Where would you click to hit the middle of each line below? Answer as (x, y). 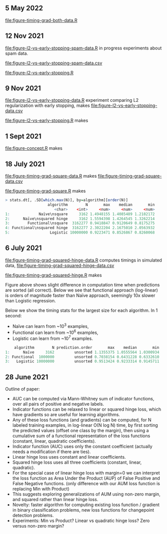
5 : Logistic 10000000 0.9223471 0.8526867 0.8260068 (80, 233)
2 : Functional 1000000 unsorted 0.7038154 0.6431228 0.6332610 (82, 357)
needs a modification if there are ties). (52, 452)
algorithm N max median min (101, 205)
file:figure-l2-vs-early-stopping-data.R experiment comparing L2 (72, 100)
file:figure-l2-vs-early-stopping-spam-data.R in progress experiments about (83, 48)
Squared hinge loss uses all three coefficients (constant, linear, (77, 462)
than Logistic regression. (31, 300)
